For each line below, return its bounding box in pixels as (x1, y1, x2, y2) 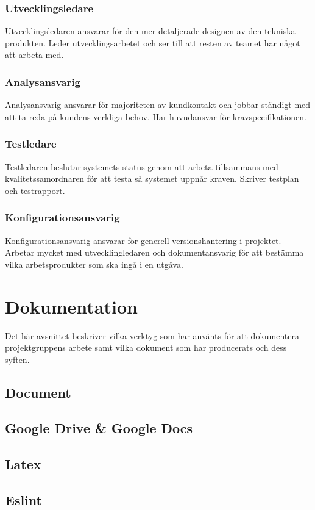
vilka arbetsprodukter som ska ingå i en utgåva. (5, 257, 183, 270)
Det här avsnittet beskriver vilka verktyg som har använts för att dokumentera (5, 329, 299, 342)
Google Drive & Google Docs (5, 418, 193, 437)
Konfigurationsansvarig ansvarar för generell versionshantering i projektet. (5, 234, 281, 246)
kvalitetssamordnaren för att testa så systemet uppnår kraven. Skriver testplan (5, 172, 299, 185)
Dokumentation (5, 293, 138, 318)
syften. (5, 353, 30, 365)
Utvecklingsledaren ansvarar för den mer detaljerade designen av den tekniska (5, 24, 296, 37)
